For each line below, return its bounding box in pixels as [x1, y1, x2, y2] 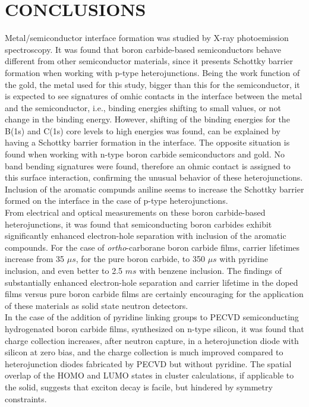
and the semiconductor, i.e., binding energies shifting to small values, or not [5, 101, 281, 113]
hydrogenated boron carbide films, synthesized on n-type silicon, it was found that [5, 322, 304, 335]
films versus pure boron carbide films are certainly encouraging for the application [5, 288, 304, 300]
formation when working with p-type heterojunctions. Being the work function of [5, 66, 300, 78]
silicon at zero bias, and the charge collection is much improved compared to [5, 346, 283, 358]
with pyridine [219, 253, 269, 265]
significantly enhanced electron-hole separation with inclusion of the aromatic [5, 229, 286, 242]
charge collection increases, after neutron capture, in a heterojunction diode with [5, 334, 299, 346]
